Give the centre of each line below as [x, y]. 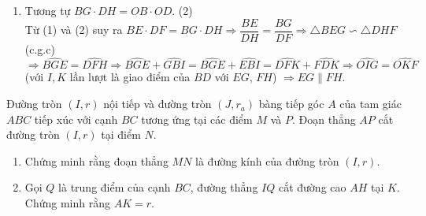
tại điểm [121, 134]
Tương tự [48, 10]
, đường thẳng [224, 187]
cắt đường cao [312, 187]
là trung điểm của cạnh [115, 187]
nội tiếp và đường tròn [157, 104]
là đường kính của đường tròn [267, 160]
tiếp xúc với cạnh [76, 119]
